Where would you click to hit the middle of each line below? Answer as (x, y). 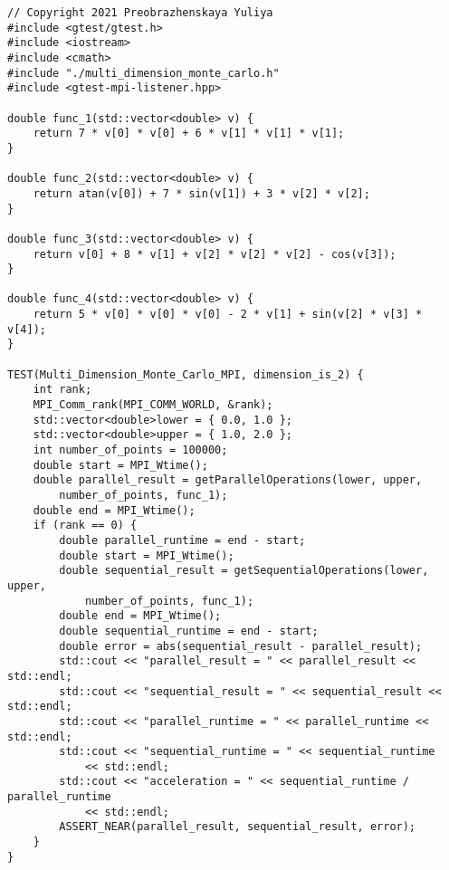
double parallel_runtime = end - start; (182, 540)
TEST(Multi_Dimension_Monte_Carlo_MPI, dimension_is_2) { (186, 374)
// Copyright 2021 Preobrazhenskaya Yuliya (140, 13)
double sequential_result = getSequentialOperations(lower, (244, 571)
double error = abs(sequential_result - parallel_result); (241, 646)
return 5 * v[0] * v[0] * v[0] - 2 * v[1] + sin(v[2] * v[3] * (228, 315)
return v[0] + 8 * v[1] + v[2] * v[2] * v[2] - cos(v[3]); (215, 254)
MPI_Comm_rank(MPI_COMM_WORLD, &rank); (153, 405)
